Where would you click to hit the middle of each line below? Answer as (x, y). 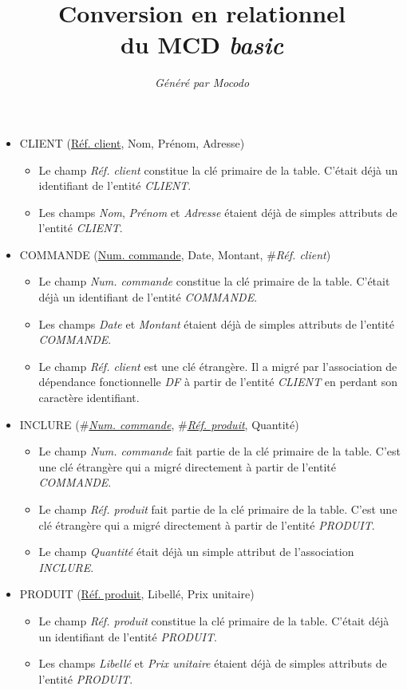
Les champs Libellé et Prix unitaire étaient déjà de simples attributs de (213, 663)
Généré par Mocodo (202, 83)
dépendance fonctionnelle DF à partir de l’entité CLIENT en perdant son (218, 382)
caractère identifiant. (89, 398)
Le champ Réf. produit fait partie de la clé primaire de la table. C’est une (218, 509)
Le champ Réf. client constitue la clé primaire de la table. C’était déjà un (218, 170)
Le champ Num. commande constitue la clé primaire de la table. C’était (214, 281)
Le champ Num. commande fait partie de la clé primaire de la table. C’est (220, 451)
